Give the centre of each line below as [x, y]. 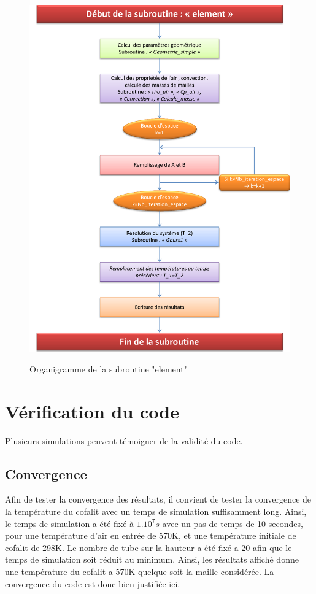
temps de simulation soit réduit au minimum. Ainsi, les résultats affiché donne [152, 559]
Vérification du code [92, 411]
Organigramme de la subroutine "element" [108, 368]
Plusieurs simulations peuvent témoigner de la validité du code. [124, 440]
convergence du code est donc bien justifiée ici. [93, 583]
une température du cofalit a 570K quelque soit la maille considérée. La [140, 571]
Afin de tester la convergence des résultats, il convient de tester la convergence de [158, 499]
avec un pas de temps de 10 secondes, [233, 523]
